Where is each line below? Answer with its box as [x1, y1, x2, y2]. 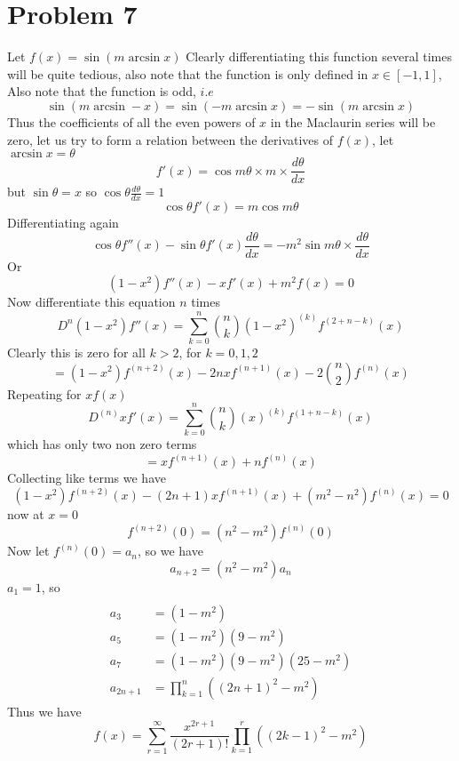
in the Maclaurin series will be [270, 112, 436, 131]
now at [7, 505, 44, 524]
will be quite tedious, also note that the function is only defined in [7, 64, 368, 83]
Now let [7, 541, 50, 560]
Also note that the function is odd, [7, 82, 196, 100]
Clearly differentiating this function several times [186, 47, 452, 66]
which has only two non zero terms [7, 435, 197, 453]
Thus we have [7, 701, 82, 720]
